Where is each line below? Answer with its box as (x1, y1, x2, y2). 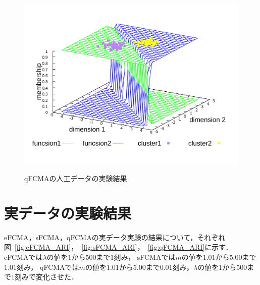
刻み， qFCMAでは (16, 261, 79, 272)
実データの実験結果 (4, 202, 132, 223)
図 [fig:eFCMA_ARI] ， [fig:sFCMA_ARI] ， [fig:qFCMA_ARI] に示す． (4, 242, 233, 252)
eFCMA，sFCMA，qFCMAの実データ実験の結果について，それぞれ (4, 232, 226, 242)
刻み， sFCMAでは (114, 252, 176, 262)
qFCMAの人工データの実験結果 (24, 173, 127, 184)
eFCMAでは (4, 252, 43, 262)
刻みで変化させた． (15, 271, 78, 282)
